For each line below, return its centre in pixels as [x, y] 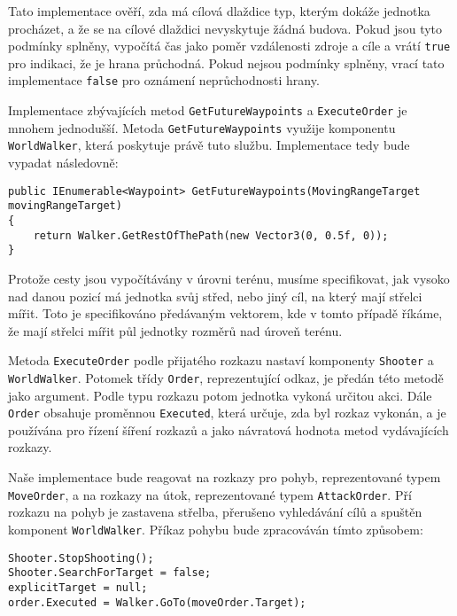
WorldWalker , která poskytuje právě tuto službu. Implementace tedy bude [209, 145]
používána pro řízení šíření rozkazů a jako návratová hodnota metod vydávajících [228, 429]
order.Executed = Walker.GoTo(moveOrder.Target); [157, 602]
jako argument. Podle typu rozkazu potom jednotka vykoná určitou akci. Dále [220, 395]
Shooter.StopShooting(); [81, 558]
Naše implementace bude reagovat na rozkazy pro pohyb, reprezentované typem [225, 477]
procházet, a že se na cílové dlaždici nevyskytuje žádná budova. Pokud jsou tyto [225, 28]
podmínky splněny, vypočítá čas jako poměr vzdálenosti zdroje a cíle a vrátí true [229, 46]
